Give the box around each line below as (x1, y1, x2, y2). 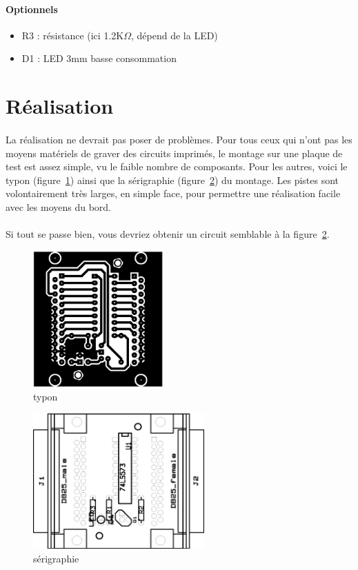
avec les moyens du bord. (6, 199, 112, 214)
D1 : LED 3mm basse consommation (21, 51, 177, 65)
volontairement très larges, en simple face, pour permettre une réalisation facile (6, 186, 341, 201)
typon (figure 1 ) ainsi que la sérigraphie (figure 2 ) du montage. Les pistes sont (6, 172, 339, 187)
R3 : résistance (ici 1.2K (21, 28, 124, 42)
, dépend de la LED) (130, 28, 218, 42)
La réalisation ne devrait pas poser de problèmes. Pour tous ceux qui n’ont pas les (6, 132, 352, 146)
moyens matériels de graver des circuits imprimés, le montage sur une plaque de (6, 145, 343, 160)
